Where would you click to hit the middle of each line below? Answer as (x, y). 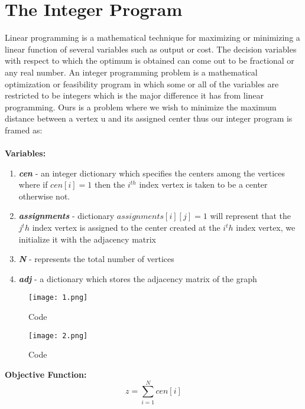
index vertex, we (266, 228)
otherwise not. (44, 196)
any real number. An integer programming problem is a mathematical (131, 72)
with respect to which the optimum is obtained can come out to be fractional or (150, 60)
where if (33, 184)
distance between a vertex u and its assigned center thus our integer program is (149, 118)
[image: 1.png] (58, 298)
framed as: (24, 130)
